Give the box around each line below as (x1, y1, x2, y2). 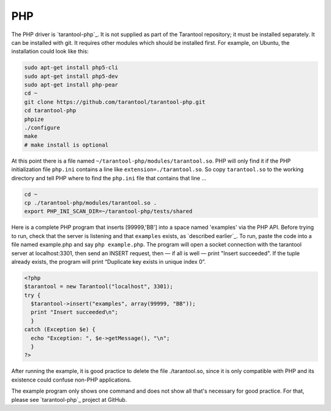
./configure (24, 125, 61, 131)
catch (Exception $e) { (24, 326, 96, 333)
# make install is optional (24, 141, 108, 148)
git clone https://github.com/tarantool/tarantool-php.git (24, 98, 205, 106)
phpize (24, 115, 44, 123)
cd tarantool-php (24, 107, 77, 114)
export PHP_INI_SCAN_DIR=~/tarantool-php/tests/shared (24, 208, 192, 215)
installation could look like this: (11, 48, 89, 55)
